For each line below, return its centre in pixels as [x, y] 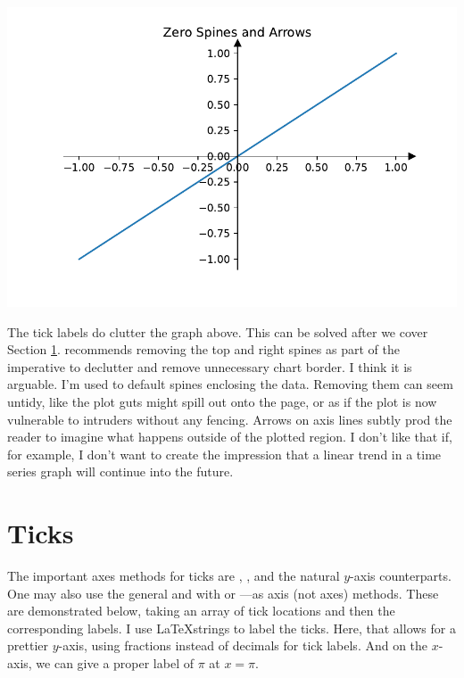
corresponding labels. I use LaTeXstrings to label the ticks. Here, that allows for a [232, 628]
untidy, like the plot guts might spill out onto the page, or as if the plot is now [222, 401]
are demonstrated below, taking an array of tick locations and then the [201, 611]
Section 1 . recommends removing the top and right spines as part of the [203, 349]
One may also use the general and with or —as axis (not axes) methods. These [223, 593]
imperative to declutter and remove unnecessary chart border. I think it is [210, 366]
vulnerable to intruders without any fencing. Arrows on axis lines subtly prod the [230, 419]
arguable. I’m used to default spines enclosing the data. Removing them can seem [230, 384]
